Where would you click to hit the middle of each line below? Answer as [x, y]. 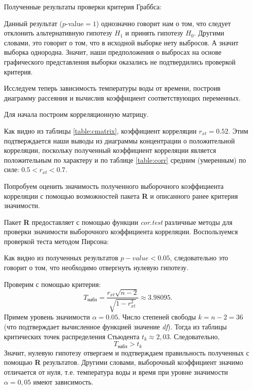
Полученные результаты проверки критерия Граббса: [83, 6]
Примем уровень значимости [47, 317]
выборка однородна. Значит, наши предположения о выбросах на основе [113, 52]
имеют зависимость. [63, 381]
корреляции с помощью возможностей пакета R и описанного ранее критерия [121, 195]
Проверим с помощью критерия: [52, 284]
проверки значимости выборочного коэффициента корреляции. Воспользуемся [121, 231]
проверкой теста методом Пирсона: [56, 241]
